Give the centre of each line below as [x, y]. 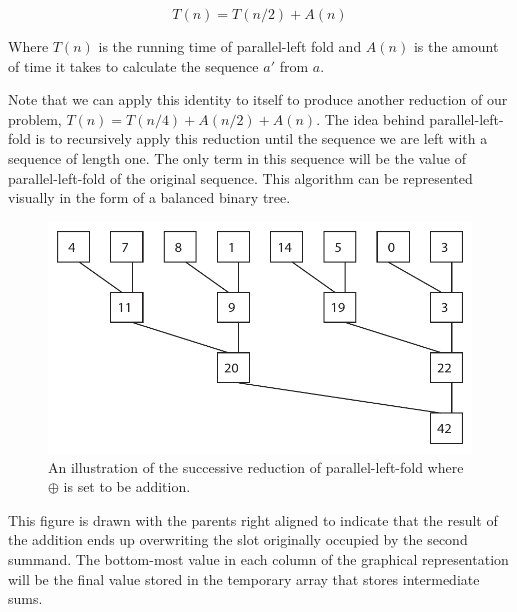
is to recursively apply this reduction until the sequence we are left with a [261, 138]
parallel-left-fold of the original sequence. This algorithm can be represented [240, 177]
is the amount [456, 46]
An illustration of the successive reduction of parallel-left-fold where [256, 466]
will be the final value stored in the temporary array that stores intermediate [244, 578]
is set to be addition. [127, 486]
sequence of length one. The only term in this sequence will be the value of [237, 157]
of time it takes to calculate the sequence [133, 65]
